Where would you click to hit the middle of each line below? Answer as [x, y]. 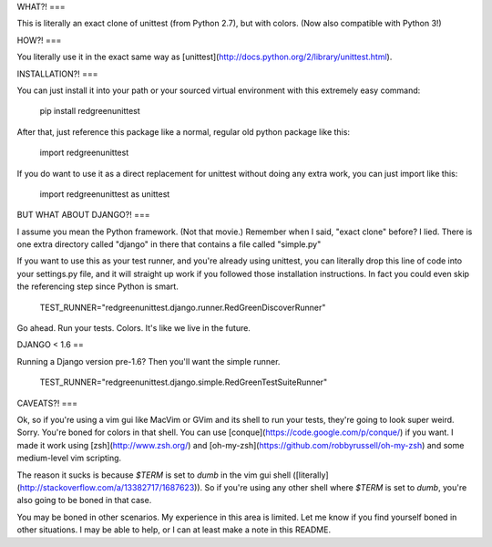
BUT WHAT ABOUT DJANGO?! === [83, 215]
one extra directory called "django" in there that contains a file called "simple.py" [169, 244]
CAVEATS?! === [47, 403]
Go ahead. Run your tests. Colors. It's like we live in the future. [133, 328]
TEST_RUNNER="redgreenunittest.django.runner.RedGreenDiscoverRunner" [183, 307]
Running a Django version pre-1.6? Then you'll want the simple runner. [149, 361]
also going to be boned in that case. [84, 501]
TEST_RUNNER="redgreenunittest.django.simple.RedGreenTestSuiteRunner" [184, 382]
